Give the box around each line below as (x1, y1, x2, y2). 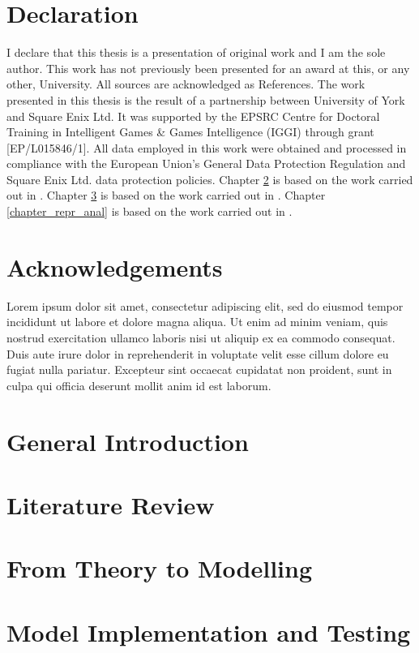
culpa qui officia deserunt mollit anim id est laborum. (6, 376, 271, 393)
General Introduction (6, 424, 249, 458)
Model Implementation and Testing (6, 615, 411, 648)
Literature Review (6, 488, 215, 521)
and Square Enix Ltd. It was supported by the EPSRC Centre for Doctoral (6, 107, 380, 124)
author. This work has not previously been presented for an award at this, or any (6, 59, 410, 76)
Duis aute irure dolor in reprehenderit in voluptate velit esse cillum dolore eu (6, 345, 389, 362)
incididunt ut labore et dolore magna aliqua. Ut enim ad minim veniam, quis (6, 313, 388, 330)
